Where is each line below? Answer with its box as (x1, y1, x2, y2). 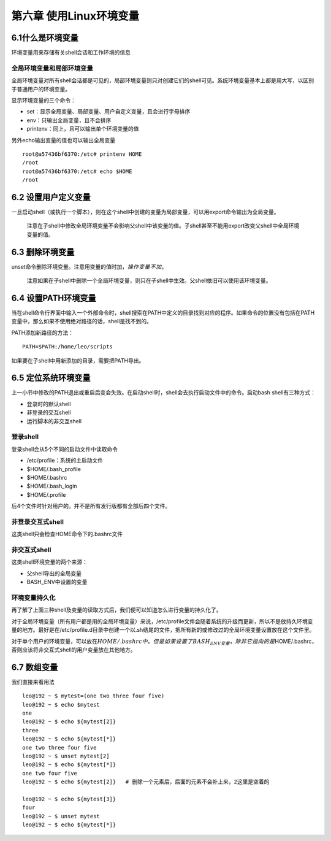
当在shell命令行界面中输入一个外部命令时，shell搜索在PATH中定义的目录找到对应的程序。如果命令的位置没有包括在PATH (11, 309, 315, 316)
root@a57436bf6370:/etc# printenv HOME (22, 150, 142, 158)
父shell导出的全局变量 (26, 569, 82, 577)
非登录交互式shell (11, 517, 64, 526)
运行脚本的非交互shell (26, 417, 82, 424)
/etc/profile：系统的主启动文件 (26, 457, 104, 464)
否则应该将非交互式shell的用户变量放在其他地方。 (11, 646, 136, 653)
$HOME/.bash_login (26, 482, 77, 490)
